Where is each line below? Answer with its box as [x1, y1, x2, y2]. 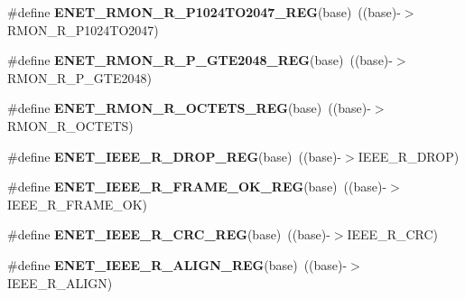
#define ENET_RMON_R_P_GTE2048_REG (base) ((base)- [7, 51, 393, 70]
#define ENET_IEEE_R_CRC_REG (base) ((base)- [7, 225, 330, 244]
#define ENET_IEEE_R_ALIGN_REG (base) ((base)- [7, 255, 348, 274]
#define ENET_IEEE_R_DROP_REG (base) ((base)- [7, 146, 342, 165]
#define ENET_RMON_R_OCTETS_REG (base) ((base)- [7, 98, 371, 117]
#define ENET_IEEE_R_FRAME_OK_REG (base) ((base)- [7, 177, 387, 196]
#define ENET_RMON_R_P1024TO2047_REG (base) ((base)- [7, 3, 401, 21]
